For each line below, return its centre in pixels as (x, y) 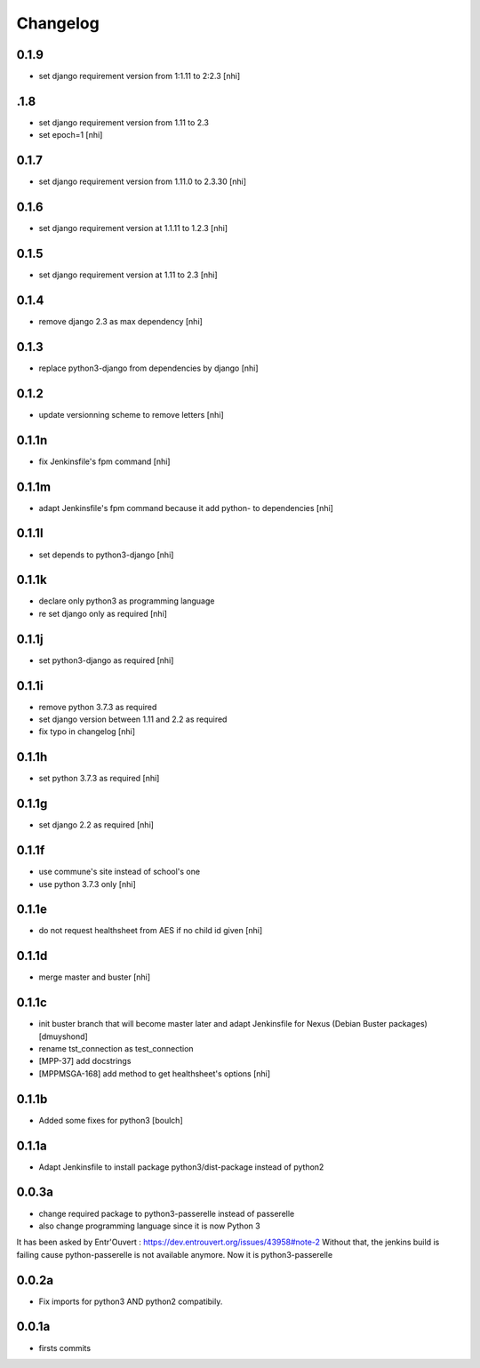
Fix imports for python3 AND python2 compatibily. (131, 1301)
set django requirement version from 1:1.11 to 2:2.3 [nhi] (140, 76)
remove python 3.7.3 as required (98, 707)
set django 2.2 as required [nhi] (96, 825)
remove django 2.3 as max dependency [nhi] (121, 321)
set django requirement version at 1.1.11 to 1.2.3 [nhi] (133, 228)
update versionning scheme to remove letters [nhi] (131, 414)
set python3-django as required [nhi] (106, 660)
